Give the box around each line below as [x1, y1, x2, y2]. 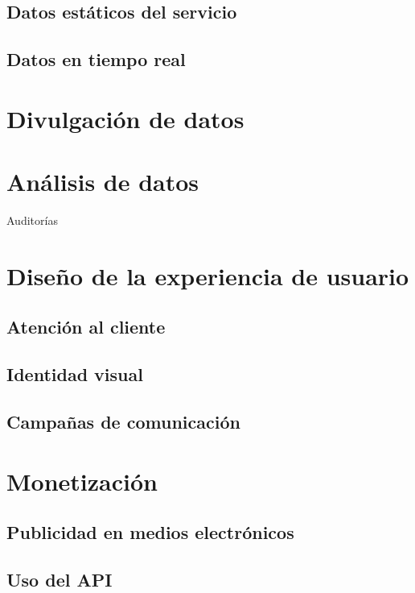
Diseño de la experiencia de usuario [6, 259, 409, 292]
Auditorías [6, 212, 58, 229]
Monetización [6, 464, 158, 497]
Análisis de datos [6, 165, 199, 198]
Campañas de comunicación [6, 408, 240, 433]
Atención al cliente [6, 314, 166, 339]
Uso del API [6, 566, 113, 591]
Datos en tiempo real [6, 47, 186, 72]
